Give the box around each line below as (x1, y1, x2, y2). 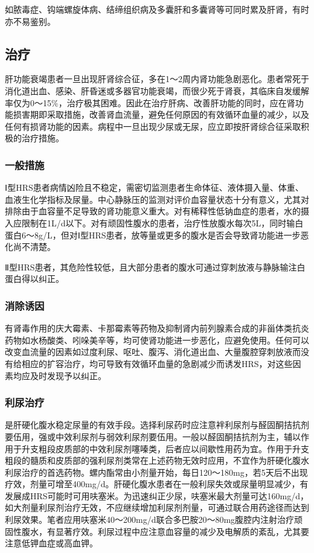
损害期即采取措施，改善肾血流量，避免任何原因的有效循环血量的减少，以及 (13, 108, 309, 121)
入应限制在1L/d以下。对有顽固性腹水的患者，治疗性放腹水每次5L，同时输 (5, 216, 295, 229)
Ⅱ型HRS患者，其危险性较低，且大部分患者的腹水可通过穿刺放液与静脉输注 (5, 260, 297, 273)
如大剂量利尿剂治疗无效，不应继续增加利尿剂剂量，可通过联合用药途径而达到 (5, 501, 309, 514)
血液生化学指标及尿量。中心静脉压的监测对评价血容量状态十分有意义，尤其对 (5, 193, 309, 205)
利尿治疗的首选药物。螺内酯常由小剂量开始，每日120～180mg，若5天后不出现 (5, 465, 308, 478)
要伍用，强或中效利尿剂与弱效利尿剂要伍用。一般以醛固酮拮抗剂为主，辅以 (5, 430, 301, 443)
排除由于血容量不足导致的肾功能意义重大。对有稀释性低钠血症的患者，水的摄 (5, 205, 309, 217)
